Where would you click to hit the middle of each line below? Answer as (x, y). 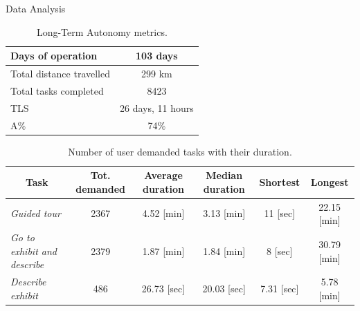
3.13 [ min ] (224, 213)
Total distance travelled (61, 74)
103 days (157, 56)
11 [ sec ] (280, 213)
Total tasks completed (57, 90)
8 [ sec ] (280, 251)
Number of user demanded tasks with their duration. (180, 151)
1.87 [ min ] (163, 251)
